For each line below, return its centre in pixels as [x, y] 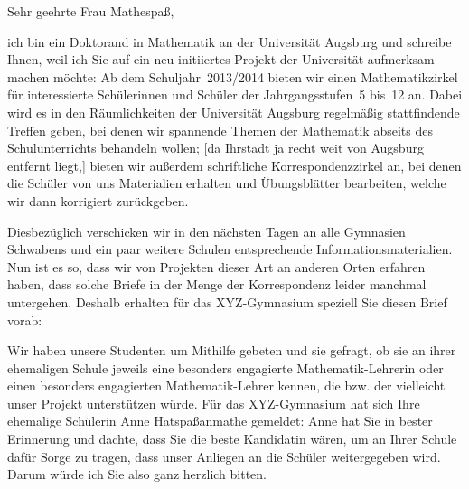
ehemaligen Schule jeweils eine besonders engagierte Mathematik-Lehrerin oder [225, 367]
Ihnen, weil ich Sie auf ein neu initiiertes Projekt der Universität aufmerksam [221, 59]
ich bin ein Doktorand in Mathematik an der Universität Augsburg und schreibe [230, 41]
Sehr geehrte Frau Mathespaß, [91, 11]
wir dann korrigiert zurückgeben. [98, 200]
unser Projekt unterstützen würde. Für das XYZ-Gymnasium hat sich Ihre [214, 403]
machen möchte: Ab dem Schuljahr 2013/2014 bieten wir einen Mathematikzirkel [233, 76]
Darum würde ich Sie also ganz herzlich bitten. [137, 474]
